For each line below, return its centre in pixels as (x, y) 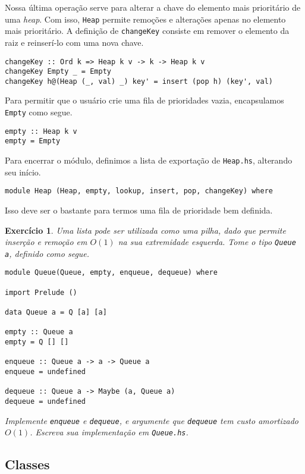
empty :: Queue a (39, 332)
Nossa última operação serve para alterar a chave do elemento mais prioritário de (153, 7)
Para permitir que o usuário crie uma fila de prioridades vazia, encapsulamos (144, 100)
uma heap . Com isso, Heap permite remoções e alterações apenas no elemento (145, 19)
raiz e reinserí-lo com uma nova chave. (74, 42)
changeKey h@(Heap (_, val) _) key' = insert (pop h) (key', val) (139, 81)
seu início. (23, 172)
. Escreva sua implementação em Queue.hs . (109, 432)
